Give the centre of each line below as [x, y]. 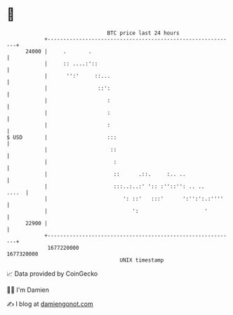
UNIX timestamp [142, 260]
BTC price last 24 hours [143, 33]
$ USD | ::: [62, 137]
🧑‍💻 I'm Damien [28, 290]
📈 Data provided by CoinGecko [52, 274]
